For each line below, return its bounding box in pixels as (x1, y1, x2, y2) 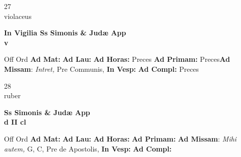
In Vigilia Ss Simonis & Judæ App (4, 27, 126, 38)
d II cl (4, 117, 26, 127)
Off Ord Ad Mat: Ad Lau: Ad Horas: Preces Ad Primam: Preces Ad (4, 54, 230, 64)
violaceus (4, 10, 32, 21)
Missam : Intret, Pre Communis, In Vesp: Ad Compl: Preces (4, 63, 199, 74)
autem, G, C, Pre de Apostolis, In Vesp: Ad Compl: (4, 143, 172, 154)
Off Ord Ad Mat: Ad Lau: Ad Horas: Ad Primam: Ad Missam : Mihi (4, 133, 236, 144)
